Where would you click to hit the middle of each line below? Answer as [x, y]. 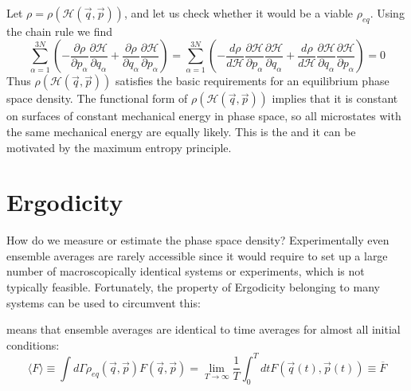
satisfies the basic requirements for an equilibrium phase [252, 81]
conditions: [33, 344]
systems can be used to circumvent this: [104, 302]
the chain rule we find [60, 31]
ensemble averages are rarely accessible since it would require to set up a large [197, 255]
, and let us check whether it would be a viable [238, 13]
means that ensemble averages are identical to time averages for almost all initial [204, 329]
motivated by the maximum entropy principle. [119, 147]
